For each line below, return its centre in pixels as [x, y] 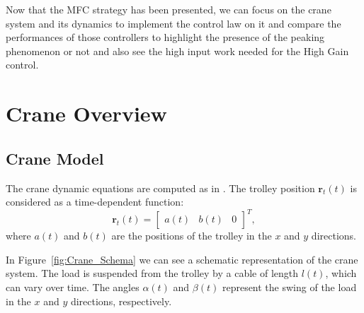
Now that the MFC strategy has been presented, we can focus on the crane [169, 9]
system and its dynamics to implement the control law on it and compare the [174, 23]
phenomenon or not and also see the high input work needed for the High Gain [177, 51]
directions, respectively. [121, 301]
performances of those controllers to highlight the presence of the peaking [165, 37]
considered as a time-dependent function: [95, 202]
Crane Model [55, 158]
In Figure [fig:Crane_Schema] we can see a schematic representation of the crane [182, 259]
